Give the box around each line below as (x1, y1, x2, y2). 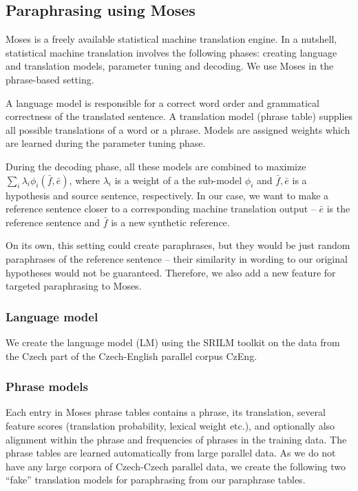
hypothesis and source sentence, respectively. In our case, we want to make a (6, 188, 329, 202)
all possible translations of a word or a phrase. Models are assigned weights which (6, 122, 350, 137)
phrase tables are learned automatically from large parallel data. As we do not (6, 445, 336, 460)
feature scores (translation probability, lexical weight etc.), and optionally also (6, 418, 335, 432)
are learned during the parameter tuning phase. (6, 136, 206, 150)
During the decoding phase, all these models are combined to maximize (6, 159, 306, 173)
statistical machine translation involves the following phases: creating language (6, 45, 337, 59)
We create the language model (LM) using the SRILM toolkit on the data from (6, 334, 340, 349)
